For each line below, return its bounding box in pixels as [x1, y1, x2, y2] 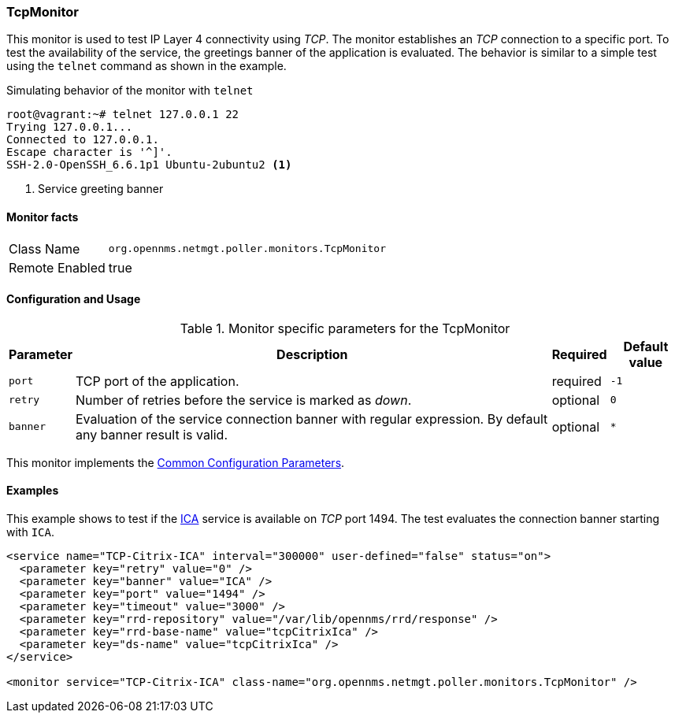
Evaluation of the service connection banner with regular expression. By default [75, 410, 548, 427]
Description [276, 346, 348, 362]
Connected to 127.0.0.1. [6, 133, 159, 146]
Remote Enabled [9, 259, 106, 276]
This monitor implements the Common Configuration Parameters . [6, 455, 345, 469]
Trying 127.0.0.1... [6, 120, 133, 134]
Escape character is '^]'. [6, 146, 172, 159]
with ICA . [6, 525, 54, 539]
